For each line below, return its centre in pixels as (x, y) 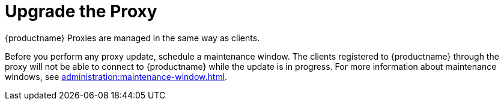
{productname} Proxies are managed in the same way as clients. (132, 38)
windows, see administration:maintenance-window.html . (116, 76)
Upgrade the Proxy (81, 11)
